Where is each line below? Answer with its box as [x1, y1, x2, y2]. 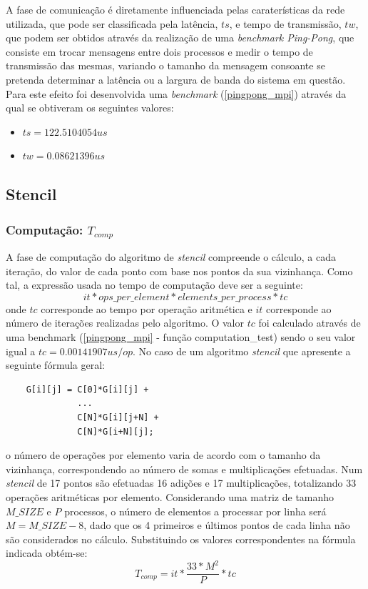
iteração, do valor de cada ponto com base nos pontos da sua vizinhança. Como [6, 263, 353, 278]
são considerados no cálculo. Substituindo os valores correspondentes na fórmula [6, 531, 356, 546]
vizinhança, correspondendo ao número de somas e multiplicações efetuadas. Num [6, 461, 363, 476]
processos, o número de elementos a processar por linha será [64, 503, 327, 518]
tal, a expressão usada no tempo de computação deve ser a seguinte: [6, 277, 303, 292]
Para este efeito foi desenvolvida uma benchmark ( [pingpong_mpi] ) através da [6, 86, 347, 101]
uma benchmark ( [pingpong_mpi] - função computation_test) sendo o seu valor [6, 330, 356, 345]
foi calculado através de [258, 315, 361, 330]
